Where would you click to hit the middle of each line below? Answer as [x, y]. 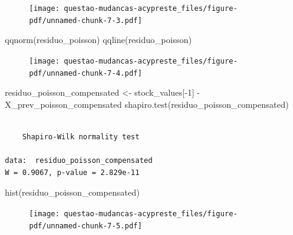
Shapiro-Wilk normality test [81, 137]
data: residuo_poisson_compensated [79, 161]
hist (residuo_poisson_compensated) [72, 192]
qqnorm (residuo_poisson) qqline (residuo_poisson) [98, 40]
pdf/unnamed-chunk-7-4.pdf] [86, 73]
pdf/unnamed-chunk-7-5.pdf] [86, 226]
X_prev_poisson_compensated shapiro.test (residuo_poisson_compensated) [147, 104]
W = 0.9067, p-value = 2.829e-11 [72, 172]
